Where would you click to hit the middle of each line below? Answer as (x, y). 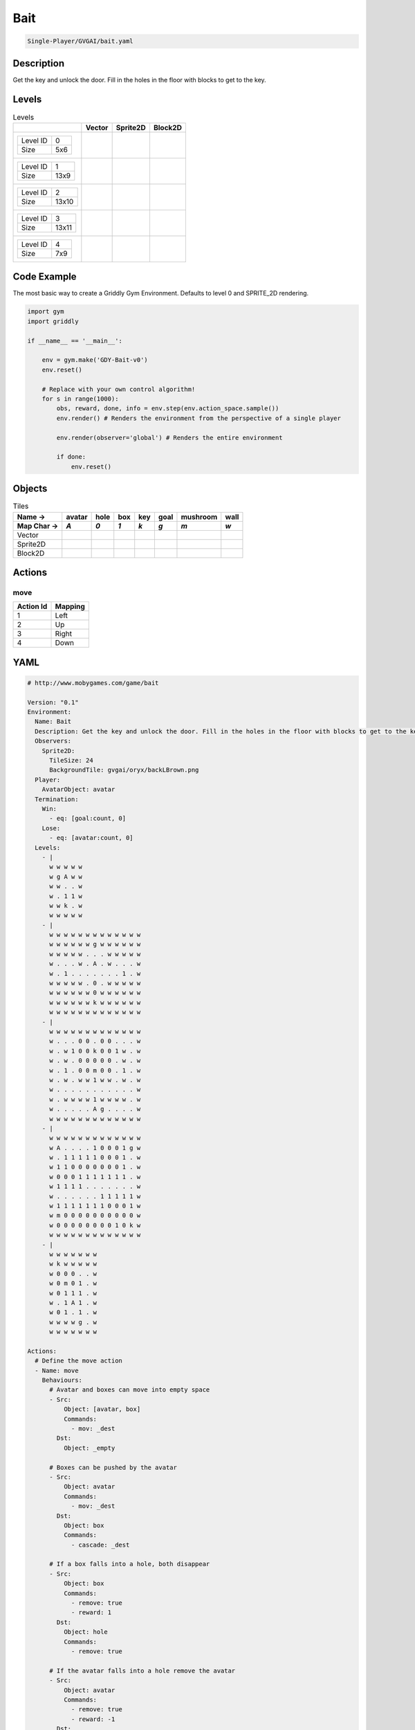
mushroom (199, 517)
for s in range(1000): (80, 399)
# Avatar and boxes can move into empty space (130, 1390)
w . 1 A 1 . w (73, 1302)
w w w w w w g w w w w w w (95, 944)
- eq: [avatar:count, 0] (92, 838)
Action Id (32, 607)
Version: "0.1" (53, 702)
